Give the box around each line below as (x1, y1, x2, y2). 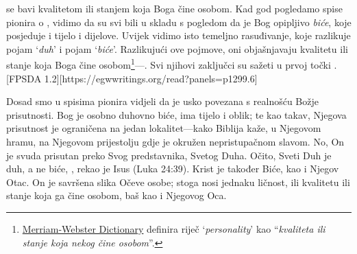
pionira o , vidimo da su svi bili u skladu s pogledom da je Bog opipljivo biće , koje (6, 14, 352, 29)
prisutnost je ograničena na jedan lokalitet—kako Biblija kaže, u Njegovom (6, 121, 321, 135)
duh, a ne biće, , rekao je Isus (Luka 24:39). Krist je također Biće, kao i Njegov (6, 161, 339, 176)
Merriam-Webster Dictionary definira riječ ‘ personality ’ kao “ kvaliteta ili (22, 221, 325, 235)
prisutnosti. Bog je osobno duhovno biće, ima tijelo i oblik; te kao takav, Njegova (6, 107, 347, 122)
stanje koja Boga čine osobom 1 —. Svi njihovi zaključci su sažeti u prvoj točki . (6, 56, 337, 72)
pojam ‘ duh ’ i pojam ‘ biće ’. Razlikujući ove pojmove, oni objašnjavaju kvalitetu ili (6, 41, 348, 56)
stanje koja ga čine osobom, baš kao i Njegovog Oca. (6, 188, 227, 203)
